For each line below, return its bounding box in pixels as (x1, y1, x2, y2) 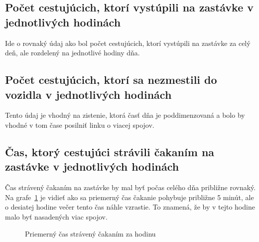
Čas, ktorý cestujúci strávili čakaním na (5, 144, 215, 159)
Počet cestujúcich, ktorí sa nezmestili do (5, 72, 217, 87)
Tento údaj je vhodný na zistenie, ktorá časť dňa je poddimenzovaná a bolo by (5, 110, 245, 120)
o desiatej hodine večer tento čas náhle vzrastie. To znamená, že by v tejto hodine (5, 202, 255, 212)
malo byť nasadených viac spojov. (5, 211, 108, 222)
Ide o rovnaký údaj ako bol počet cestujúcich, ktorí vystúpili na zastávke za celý (5, 37, 251, 48)
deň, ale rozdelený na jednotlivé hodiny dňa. (5, 47, 140, 58)
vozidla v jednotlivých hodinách (5, 86, 172, 102)
